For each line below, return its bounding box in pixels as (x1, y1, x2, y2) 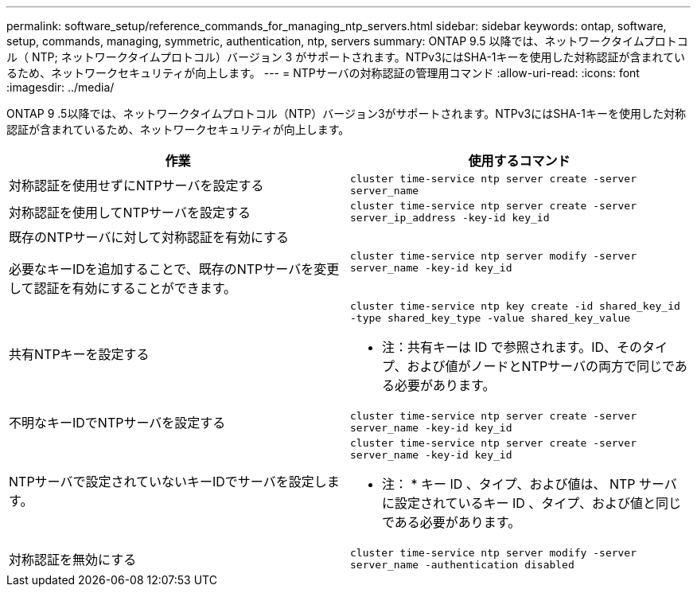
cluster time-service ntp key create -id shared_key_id (350, 300, 680, 312)
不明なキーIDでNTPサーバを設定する (9, 415, 226, 431)
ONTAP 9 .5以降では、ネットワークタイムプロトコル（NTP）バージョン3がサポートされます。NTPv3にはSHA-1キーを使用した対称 (6, 107, 686, 120)
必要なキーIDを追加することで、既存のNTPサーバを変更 (9, 261, 340, 277)
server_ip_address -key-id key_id (350, 212, 550, 224)
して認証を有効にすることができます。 (9, 280, 237, 296)
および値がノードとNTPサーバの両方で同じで (407, 358, 675, 374)
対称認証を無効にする (9, 552, 137, 568)
